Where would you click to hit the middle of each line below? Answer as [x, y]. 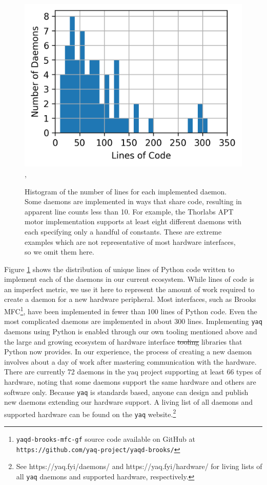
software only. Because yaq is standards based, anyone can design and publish [126, 392]
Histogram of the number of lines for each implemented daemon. [126, 191]
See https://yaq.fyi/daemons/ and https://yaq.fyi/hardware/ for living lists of [139, 466]
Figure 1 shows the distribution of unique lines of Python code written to [119, 269]
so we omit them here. [59, 252]
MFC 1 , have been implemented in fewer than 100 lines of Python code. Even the [131, 310]
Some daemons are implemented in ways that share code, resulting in [133, 201]
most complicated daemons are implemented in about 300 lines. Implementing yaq [133, 321]
